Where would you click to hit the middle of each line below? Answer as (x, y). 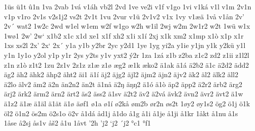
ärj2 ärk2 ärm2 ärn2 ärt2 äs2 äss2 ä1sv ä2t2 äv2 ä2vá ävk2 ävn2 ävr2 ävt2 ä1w (124, 94)
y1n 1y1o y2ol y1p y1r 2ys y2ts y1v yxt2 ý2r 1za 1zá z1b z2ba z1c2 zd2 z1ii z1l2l (127, 55)
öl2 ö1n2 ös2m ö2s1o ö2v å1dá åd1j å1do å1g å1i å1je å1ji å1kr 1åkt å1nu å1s (121, 113)
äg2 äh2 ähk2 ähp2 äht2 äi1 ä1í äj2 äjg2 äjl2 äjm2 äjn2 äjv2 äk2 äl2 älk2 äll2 (121, 74)
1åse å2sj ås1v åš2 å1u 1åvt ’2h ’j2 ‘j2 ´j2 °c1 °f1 (77, 123)
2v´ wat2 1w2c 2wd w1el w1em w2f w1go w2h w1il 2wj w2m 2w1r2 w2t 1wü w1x (127, 26)
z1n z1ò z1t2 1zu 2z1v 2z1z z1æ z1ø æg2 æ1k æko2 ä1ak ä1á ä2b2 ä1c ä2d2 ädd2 (127, 65)
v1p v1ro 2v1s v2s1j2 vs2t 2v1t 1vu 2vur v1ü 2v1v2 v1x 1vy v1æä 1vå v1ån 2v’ (124, 16)
